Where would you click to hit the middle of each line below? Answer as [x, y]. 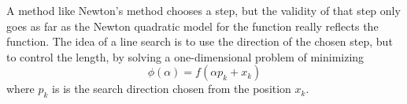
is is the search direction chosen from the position [172, 89]
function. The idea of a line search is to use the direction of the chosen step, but [200, 41]
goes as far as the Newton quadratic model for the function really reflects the [192, 26]
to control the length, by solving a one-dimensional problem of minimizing [185, 56]
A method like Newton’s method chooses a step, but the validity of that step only [203, 10]
